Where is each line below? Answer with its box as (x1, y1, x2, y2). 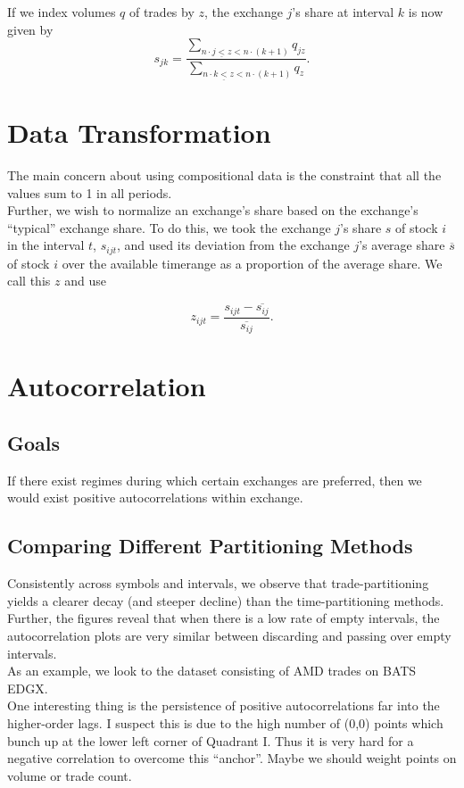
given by (7, 20, 54, 38)
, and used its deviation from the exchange (117, 236, 350, 254)
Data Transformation (7, 114, 271, 151)
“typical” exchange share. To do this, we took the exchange (7, 218, 331, 236)
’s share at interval (292, 3, 394, 21)
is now (408, 3, 443, 21)
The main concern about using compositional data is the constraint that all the (7, 166, 442, 185)
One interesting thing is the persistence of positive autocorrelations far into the (7, 696, 440, 715)
